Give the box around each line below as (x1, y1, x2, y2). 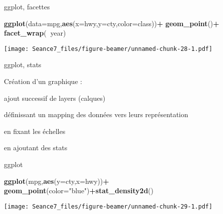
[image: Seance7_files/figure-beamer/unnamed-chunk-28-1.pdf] (4, 45, 213, 52)
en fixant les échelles (4, 126, 66, 136)
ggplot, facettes (4, 1, 50, 11)
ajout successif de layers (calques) (4, 92, 106, 103)
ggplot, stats (4, 59, 41, 70)
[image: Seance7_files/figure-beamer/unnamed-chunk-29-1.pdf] (4, 203, 213, 210)
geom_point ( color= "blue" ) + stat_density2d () (4, 185, 153, 196)
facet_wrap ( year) (4, 28, 66, 38)
